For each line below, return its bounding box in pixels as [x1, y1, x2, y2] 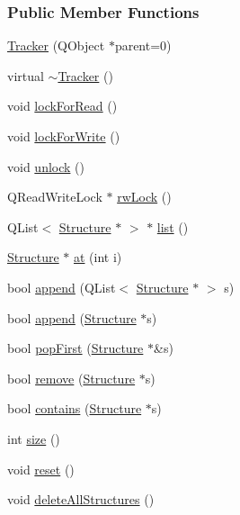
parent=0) [114, 36, 172, 55]
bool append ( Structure [7, 308, 137, 327]
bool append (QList [7, 277, 116, 296]
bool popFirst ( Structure [7, 339, 144, 357]
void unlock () [7, 157, 84, 176]
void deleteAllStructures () [7, 490, 155, 509]
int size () [7, 429, 60, 447]
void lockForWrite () [7, 127, 120, 145]
